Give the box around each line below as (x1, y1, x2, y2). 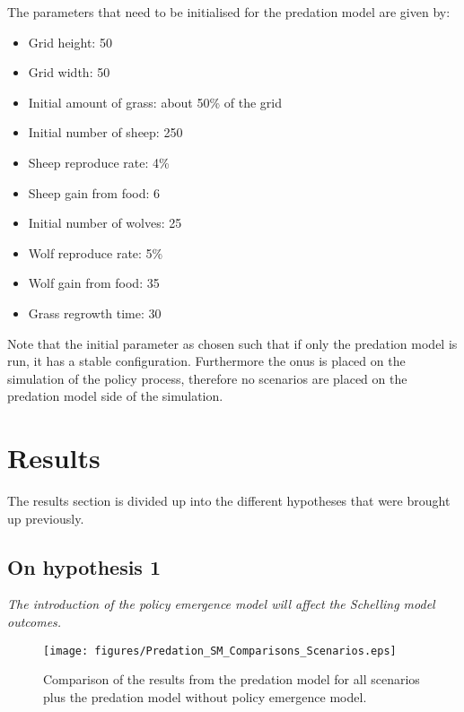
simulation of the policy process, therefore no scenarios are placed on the (7, 369, 407, 387)
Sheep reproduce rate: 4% (28, 152, 170, 171)
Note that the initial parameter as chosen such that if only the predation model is (7, 334, 458, 352)
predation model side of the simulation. (7, 386, 223, 405)
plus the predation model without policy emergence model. (43, 687, 367, 706)
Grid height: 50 (28, 32, 112, 51)
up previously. (7, 508, 84, 527)
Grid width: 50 (28, 63, 110, 82)
